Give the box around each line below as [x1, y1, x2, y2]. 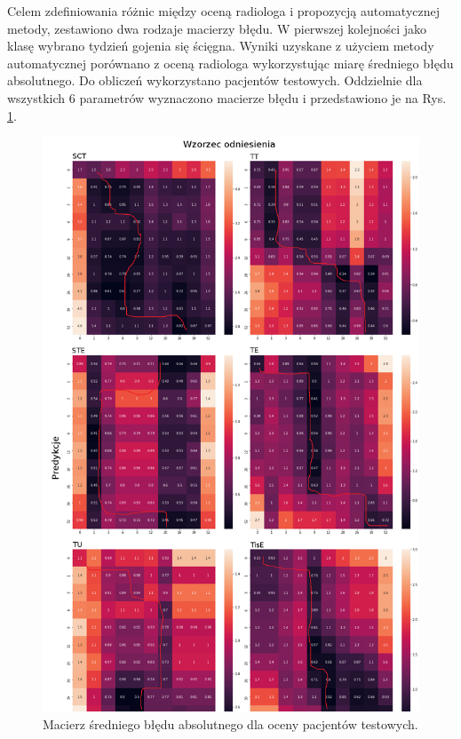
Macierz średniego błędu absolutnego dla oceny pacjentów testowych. [43, 714, 418, 733]
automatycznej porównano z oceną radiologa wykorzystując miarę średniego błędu [7, 53, 454, 72]
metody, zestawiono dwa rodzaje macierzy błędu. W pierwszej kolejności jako [7, 19, 427, 37]
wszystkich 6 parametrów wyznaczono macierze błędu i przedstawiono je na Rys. [7, 88, 447, 107]
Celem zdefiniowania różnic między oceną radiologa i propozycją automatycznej [7, 2, 440, 20]
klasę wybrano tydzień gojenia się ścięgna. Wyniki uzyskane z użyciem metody [7, 36, 434, 55]
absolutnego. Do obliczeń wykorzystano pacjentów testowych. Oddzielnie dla [7, 71, 423, 90]
